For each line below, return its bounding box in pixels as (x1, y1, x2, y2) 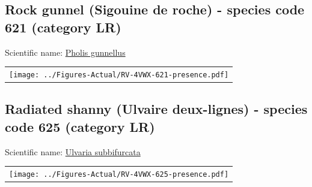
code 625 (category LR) (5, 117, 155, 135)
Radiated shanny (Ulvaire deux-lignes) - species (5, 99, 308, 118)
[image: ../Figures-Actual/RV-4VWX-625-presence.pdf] (9, 170, 229, 179)
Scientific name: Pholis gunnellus (5, 46, 126, 58)
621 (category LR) (5, 17, 121, 36)
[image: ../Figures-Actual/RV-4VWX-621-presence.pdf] (9, 70, 229, 79)
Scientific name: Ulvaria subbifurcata (5, 145, 141, 158)
